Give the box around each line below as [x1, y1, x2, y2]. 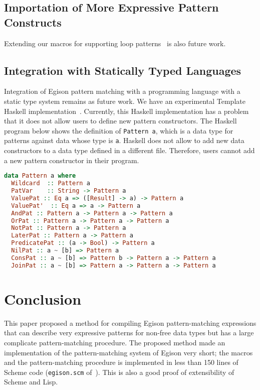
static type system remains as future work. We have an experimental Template [4, 95, 245, 106]
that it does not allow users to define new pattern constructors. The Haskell [4, 115, 237, 126]
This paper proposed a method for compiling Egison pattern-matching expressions [4, 317, 256, 328]
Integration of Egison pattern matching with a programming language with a [4, 86, 240, 96]
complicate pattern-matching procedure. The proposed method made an [4, 337, 225, 347]
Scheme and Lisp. [4, 376, 58, 387]
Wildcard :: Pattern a [11, 180, 90, 187]
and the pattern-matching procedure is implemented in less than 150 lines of [4, 357, 238, 367]
